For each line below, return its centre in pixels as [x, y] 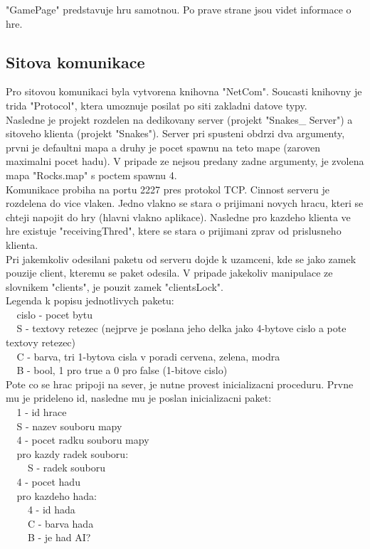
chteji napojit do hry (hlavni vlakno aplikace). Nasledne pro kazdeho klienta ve [178, 217]
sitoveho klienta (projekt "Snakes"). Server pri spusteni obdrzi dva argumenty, [175, 133]
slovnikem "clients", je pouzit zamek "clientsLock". [115, 286]
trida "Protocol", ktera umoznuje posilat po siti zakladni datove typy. [157, 105]
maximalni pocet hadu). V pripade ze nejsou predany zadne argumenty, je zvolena [185, 161]
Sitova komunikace [75, 62]
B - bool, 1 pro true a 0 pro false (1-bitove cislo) [122, 370]
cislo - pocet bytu [55, 314]
